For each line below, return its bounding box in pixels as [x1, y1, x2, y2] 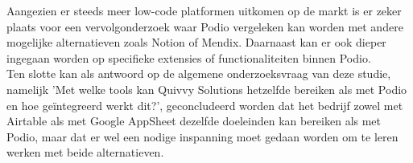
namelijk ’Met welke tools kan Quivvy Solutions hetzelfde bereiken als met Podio [6, 80, 407, 97]
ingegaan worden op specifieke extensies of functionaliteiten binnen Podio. [6, 49, 371, 66]
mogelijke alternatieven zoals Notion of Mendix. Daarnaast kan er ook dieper [6, 34, 386, 51]
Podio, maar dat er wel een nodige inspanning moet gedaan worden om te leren [6, 128, 399, 145]
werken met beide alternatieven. [6, 144, 164, 161]
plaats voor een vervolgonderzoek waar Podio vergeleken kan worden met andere [6, 18, 403, 35]
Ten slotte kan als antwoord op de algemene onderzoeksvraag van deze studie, [6, 65, 391, 82]
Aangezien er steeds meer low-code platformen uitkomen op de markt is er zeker [6, 2, 402, 18]
